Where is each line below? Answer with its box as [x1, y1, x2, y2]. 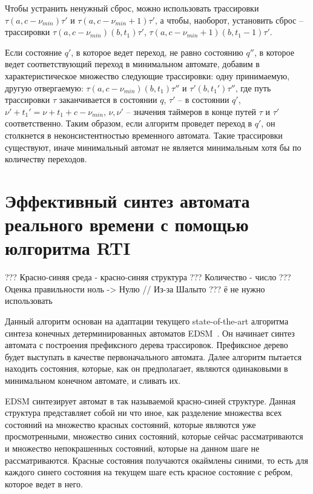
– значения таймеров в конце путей [126, 105, 257, 117]
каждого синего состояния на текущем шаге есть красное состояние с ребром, [5, 466, 293, 478]
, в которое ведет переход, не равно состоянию [71, 45, 243, 58]
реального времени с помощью [5, 212, 249, 237]
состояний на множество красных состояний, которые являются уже [5, 418, 256, 430]
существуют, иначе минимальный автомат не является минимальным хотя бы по [5, 140, 301, 153]
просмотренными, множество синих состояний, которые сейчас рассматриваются [5, 430, 303, 443]
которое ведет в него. [5, 477, 83, 490]
